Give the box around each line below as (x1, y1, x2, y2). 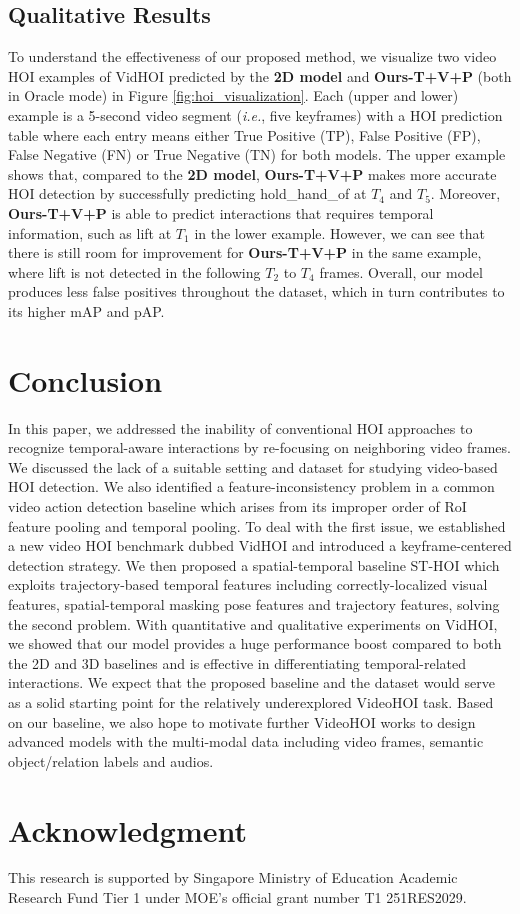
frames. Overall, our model (319, 261, 483, 282)
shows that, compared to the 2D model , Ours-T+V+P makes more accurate (8, 163, 497, 184)
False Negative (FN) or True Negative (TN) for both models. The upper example (8, 144, 506, 165)
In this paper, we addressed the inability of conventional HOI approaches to (8, 417, 473, 438)
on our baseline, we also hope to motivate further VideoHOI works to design (8, 711, 476, 732)
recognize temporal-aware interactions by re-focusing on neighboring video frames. (8, 437, 511, 458)
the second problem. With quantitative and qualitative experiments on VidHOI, (8, 613, 498, 634)
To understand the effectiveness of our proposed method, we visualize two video (8, 46, 497, 67)
